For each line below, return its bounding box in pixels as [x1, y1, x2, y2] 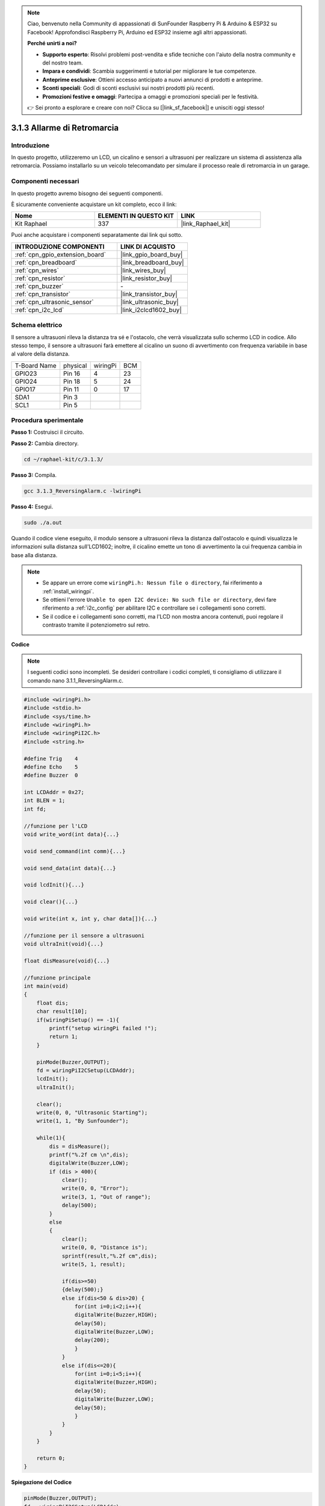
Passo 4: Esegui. [11, 503, 54, 510]
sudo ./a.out [23, 519, 63, 526]
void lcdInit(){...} [23, 881, 84, 889]
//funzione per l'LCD [23, 822, 88, 830]
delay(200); [74, 1337, 110, 1343]
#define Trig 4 [23, 755, 78, 762]
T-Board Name [14, 361, 57, 370]
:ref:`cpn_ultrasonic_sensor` [14, 298, 94, 306]
